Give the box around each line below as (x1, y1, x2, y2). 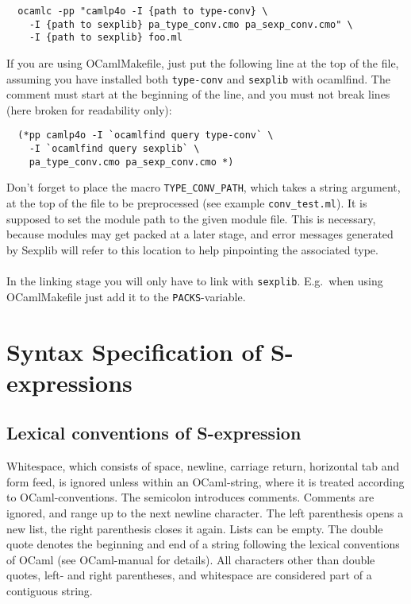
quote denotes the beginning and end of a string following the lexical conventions (6, 536, 400, 552)
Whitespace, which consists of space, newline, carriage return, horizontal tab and (6, 458, 400, 474)
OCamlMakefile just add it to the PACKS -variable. (6, 288, 246, 304)
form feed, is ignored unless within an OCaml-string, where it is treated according (6, 473, 405, 490)
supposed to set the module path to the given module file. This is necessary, (6, 210, 376, 226)
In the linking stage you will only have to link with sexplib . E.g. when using (6, 273, 383, 289)
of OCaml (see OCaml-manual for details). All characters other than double (6, 551, 375, 567)
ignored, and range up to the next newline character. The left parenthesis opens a (6, 504, 404, 521)
